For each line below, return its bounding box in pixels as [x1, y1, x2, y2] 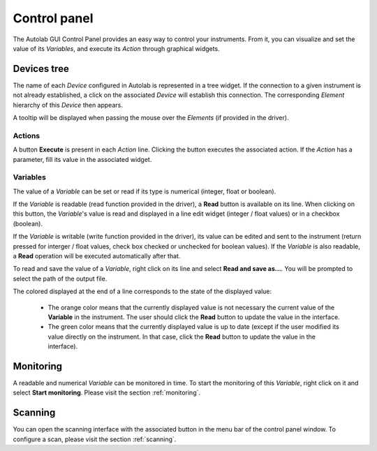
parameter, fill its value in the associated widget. [13, 155, 152, 163]
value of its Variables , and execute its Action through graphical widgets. [13, 44, 220, 52]
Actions [13, 131, 40, 140]
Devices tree [13, 63, 69, 75]
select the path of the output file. [13, 274, 108, 283]
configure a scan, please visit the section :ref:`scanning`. [13, 435, 177, 443]
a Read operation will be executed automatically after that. [13, 252, 181, 260]
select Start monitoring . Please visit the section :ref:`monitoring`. [13, 388, 201, 397]
